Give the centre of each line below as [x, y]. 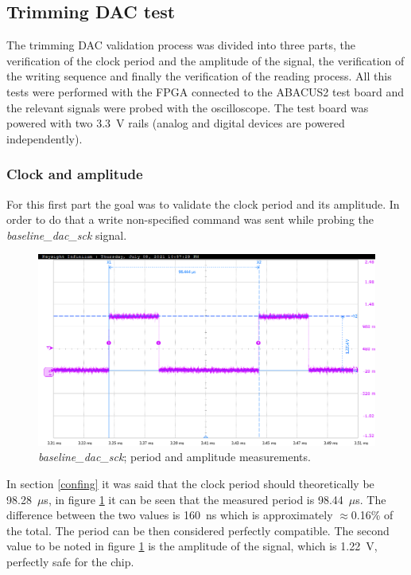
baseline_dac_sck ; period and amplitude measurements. [174, 457]
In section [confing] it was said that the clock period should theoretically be [190, 484]
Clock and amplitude [75, 174]
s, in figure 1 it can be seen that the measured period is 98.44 [194, 499]
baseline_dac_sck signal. [67, 235]
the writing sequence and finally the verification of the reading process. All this [199, 76]
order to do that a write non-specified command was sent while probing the [190, 219]
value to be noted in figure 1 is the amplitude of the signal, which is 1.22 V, [192, 546]
